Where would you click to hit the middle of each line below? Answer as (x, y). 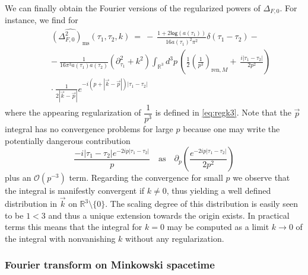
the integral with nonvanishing (60, 238)
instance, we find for (42, 20)
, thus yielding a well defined (219, 191)
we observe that (261, 178)
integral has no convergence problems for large (89, 129)
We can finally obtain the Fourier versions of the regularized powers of (133, 8)
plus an (18, 178)
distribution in (31, 204)
